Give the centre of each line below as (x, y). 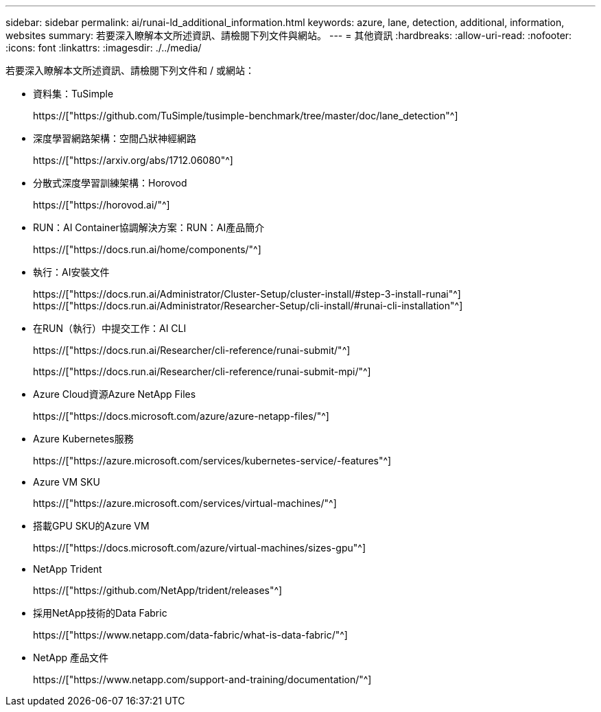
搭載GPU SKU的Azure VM (91, 526)
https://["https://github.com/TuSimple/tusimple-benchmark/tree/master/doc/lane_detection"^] (246, 116)
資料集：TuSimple (73, 94)
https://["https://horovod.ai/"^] (102, 205)
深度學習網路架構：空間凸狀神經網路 (115, 138)
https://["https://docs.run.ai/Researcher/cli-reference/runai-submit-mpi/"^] (202, 371)
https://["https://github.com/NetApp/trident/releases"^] (158, 590)
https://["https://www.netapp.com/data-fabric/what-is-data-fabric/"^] (190, 635)
